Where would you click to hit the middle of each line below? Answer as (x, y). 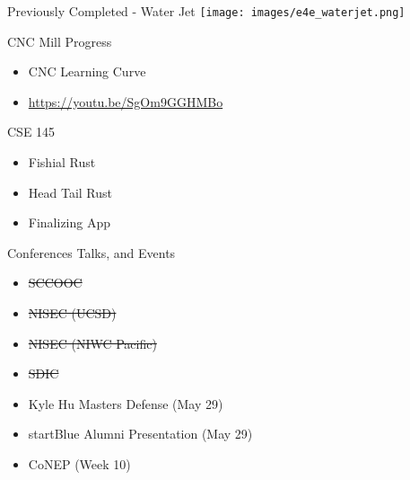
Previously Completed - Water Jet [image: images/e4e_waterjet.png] (206, 11)
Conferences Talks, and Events (92, 252)
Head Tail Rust (70, 192)
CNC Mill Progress (60, 41)
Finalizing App (70, 222)
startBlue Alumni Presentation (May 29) (140, 434)
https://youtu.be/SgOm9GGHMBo (126, 101)
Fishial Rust (62, 162)
